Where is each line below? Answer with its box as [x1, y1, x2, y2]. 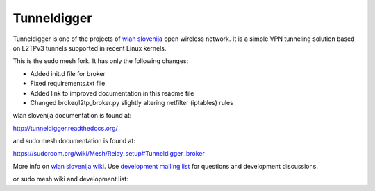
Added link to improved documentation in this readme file [30, 89, 194, 97]
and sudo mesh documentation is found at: [12, 137, 135, 145]
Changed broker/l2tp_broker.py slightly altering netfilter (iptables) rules [30, 98, 234, 107]
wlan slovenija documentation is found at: [12, 111, 132, 120]
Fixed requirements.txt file [30, 80, 106, 88]
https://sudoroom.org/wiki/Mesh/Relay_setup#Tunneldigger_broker [12, 149, 205, 158]
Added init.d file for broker [30, 69, 106, 78]
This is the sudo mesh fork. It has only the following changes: [12, 57, 189, 65]
